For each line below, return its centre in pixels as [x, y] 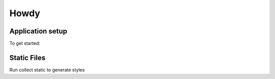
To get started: [25, 44]
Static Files [28, 57]
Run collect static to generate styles [47, 70]
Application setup [38, 31]
